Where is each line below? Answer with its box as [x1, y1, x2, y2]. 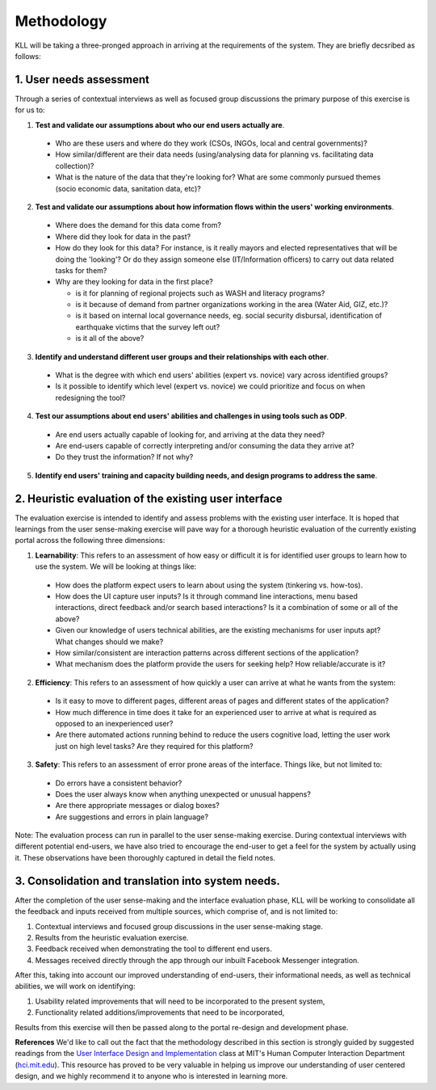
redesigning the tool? [55, 393, 126, 402]
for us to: [15, 105, 45, 115]
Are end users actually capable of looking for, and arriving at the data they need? [55, 429, 325, 440]
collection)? [55, 161, 94, 170]
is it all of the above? [75, 334, 145, 343]
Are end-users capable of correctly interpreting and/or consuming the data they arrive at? [55, 441, 354, 450]
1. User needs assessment [15, 73, 149, 86]
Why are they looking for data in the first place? [55, 277, 213, 287]
